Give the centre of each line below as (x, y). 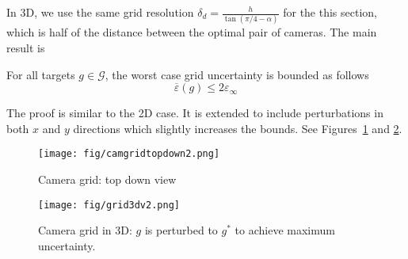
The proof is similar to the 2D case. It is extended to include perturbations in (195, 113)
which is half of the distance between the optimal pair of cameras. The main (192, 32)
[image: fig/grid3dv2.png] (109, 205)
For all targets (41, 74)
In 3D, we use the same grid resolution (100, 12)
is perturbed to (181, 230)
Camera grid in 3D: (85, 230)
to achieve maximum (285, 230)
